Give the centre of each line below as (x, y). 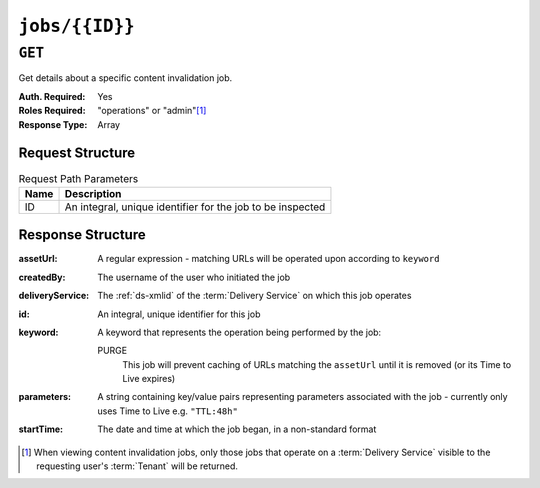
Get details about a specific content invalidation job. (125, 78)
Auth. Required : (52, 96)
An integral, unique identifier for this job (179, 314)
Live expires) (149, 379)
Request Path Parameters (78, 178)
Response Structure (82, 235)
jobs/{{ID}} (76, 26)
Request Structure (77, 153)
